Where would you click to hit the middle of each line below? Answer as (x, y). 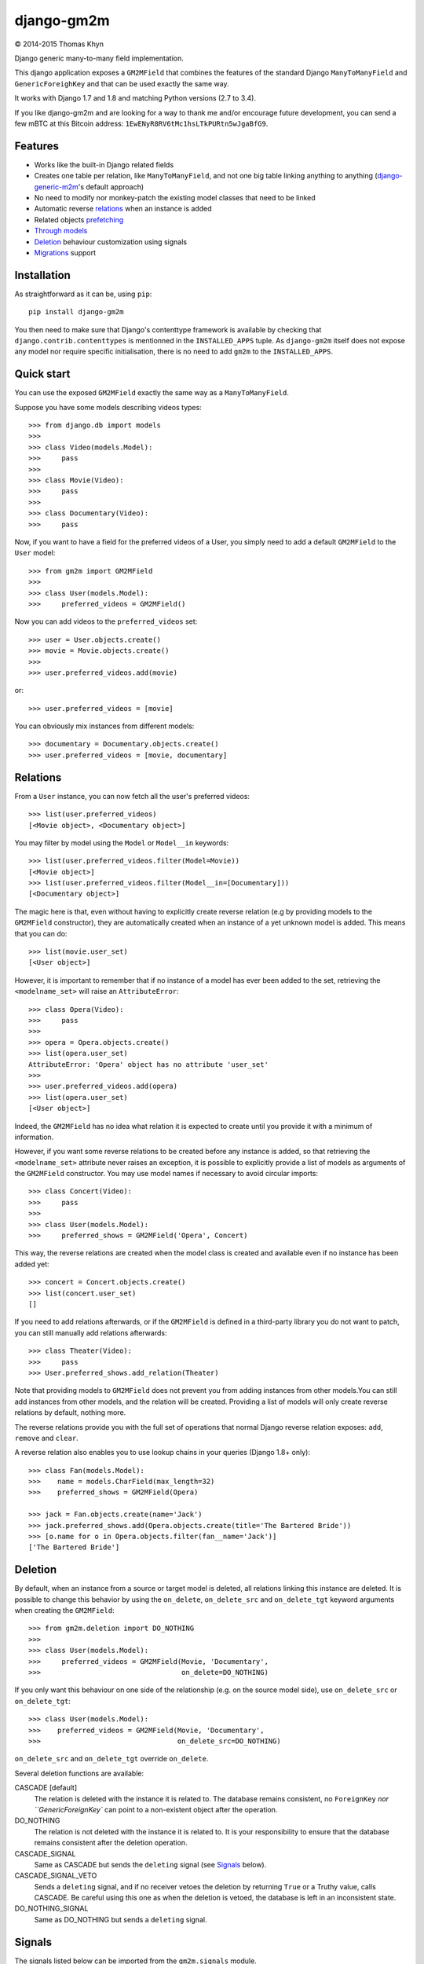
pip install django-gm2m (76, 312)
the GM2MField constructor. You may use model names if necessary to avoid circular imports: (166, 1174)
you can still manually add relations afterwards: (91, 1332)
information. (34, 1137)
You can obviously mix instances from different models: (104, 726)
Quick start (42, 374)
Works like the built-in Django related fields (104, 164)
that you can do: (41, 933)
